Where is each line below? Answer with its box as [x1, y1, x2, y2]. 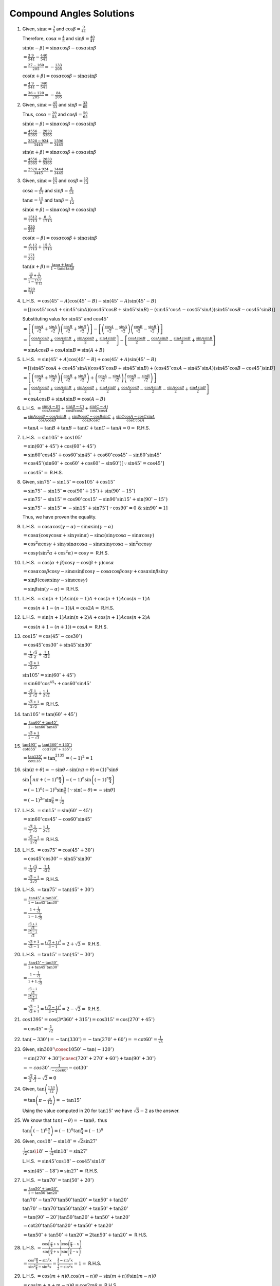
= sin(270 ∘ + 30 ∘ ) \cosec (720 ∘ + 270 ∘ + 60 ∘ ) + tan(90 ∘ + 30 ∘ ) [23, 1055, 156, 1061]
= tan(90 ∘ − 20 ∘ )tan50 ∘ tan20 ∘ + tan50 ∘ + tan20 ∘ [23, 1213, 130, 1220]
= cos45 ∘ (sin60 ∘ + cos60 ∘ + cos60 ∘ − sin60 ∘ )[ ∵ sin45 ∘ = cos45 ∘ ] [23, 459, 164, 467]
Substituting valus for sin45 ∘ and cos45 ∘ [22, 315, 109, 321]
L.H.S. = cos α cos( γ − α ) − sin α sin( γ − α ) [22, 523, 114, 529]
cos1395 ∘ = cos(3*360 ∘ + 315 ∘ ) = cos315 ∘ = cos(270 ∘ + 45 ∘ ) [22, 1016, 155, 1022]
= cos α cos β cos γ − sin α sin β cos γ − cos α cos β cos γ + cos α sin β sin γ [23, 568, 169, 575]
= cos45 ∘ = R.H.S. [23, 469, 63, 475]
